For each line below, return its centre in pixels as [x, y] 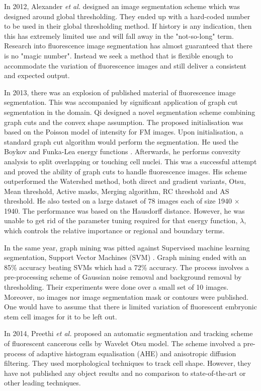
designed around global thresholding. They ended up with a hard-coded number [127, 16]
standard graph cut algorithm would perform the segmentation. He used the [121, 141]
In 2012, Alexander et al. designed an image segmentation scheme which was [122, 6]
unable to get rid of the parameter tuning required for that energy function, [121, 220]
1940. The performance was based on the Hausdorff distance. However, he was [124, 210]
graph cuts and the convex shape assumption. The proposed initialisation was [124, 122]
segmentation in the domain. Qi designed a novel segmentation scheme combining [130, 112]
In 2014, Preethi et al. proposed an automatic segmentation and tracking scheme [128, 333]
